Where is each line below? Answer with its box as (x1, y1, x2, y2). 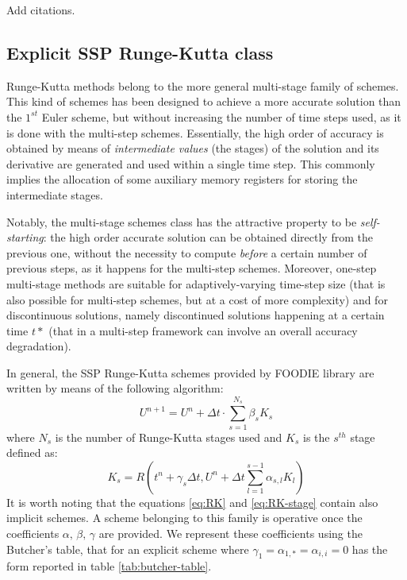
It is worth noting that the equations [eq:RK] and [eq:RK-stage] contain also (6, 493, 378, 510)
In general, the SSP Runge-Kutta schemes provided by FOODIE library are (6, 364, 374, 381)
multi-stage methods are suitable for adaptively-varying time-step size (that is (6, 275, 386, 292)
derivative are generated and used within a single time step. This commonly (6, 155, 375, 172)
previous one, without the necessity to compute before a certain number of (6, 244, 367, 261)
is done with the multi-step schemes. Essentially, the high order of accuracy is (6, 124, 384, 141)
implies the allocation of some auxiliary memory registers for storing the (6, 171, 358, 188)
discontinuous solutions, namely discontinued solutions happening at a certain (6, 307, 385, 323)
